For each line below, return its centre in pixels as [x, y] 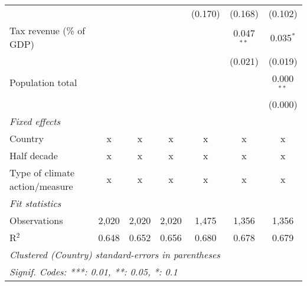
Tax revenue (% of [48, 30]
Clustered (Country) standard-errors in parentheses [115, 254]
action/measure [41, 186]
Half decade [34, 155]
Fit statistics [35, 203]
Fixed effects [35, 121]
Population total [43, 83]
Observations [36, 220]
